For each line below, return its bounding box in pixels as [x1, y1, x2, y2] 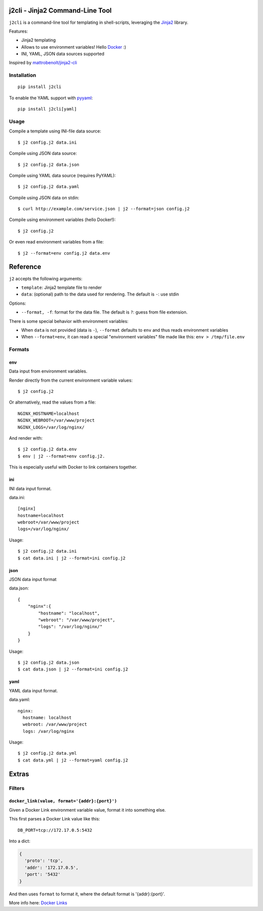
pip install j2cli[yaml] [18, 106, 77, 112]
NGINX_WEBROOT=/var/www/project [18, 418, 95, 423]
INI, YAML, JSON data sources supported [21, 51, 105, 57]
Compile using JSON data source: [9, 150, 77, 156]
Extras [9, 770, 29, 778]
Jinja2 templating [21, 37, 56, 43]
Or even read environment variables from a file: [9, 239, 104, 245]
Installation [9, 72, 37, 79]
